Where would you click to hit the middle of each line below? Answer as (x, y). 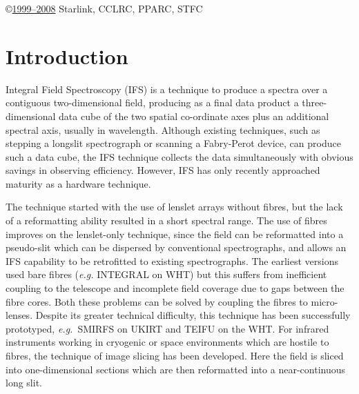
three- (314, 102)
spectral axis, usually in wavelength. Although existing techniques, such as (163, 129)
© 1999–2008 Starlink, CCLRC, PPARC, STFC (104, 8)
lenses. (19, 315)
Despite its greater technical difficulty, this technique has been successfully (193, 315)
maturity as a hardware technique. (78, 183)
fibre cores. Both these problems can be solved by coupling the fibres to (157, 301)
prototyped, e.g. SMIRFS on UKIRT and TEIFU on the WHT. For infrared (167, 328)
